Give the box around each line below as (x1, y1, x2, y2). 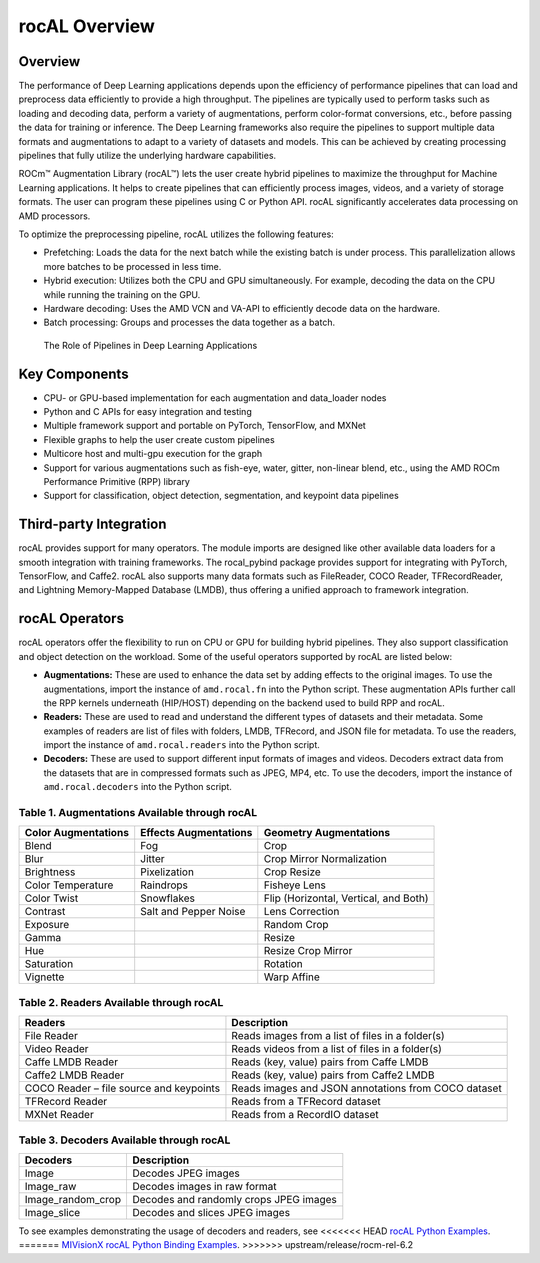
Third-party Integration (18, 516, 167, 533)
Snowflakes (140, 891, 195, 905)
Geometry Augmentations (263, 826, 390, 840)
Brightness (24, 865, 76, 879)
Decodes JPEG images (131, 1166, 240, 1180)
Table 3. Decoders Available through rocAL (18, 1133, 231, 1147)
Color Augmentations (24, 826, 130, 840)
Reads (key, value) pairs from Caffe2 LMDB (231, 1068, 435, 1082)
